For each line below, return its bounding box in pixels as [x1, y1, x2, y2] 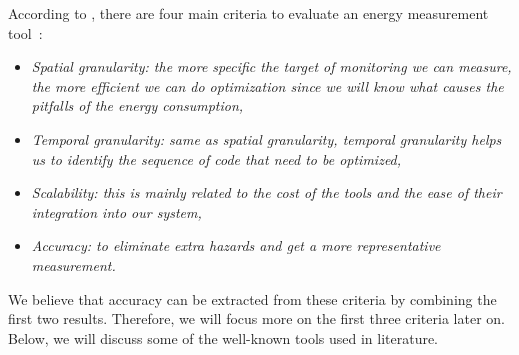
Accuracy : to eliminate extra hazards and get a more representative [31, 235, 441, 256]
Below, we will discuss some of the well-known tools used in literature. [8, 327, 439, 348]
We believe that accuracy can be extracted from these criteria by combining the [8, 288, 497, 309]
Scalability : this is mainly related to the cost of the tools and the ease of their [31, 182, 502, 203]
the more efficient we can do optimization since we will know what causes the [31, 75, 504, 96]
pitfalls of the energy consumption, [31, 95, 244, 116]
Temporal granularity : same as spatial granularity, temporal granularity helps [31, 128, 502, 149]
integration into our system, [31, 201, 202, 222]
